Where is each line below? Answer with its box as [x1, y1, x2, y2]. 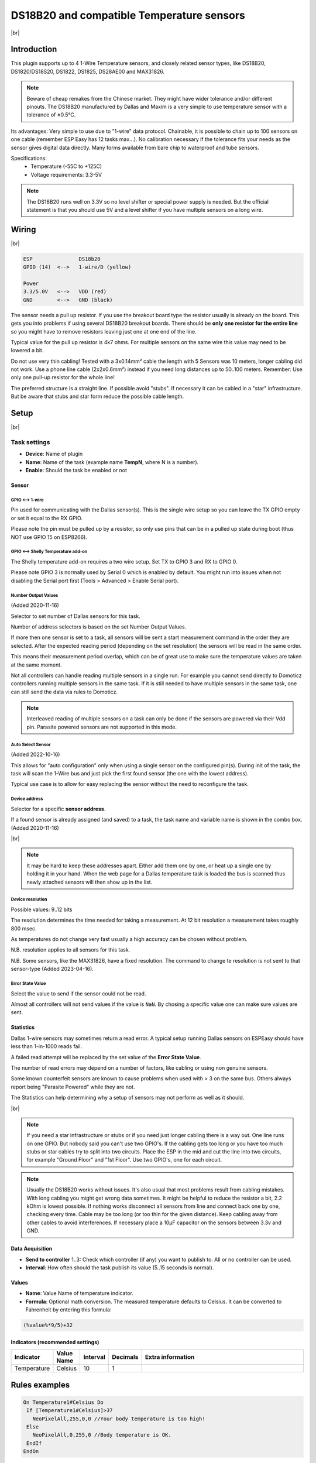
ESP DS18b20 [23, 255, 101, 262]
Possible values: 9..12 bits [11, 906, 73, 913]
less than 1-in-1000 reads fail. [11, 1043, 83, 1050]
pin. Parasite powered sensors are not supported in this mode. [26, 723, 177, 730]
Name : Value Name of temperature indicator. [25, 1290, 134, 1297]
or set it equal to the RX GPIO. [11, 514, 83, 521]
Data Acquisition [11, 1245, 53, 1252]
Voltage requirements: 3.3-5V [30, 171, 102, 178]
